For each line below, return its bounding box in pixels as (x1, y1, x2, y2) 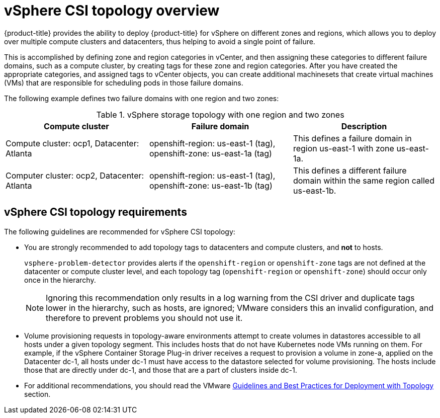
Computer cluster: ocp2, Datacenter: (6, 170, 144, 181)
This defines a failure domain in (293, 133, 412, 143)
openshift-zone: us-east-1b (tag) (149, 180, 273, 191)
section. (24, 389, 51, 398)
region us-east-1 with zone (293, 143, 394, 153)
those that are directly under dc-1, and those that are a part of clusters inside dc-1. (24, 365, 297, 374)
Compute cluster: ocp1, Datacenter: (6, 138, 139, 148)
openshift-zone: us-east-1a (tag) (149, 148, 272, 158)
